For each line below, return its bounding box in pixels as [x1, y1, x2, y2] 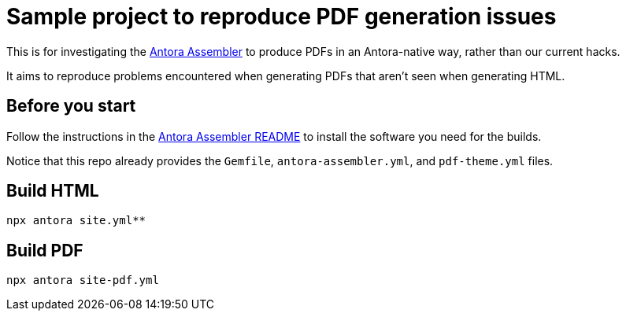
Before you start [6, 96, 136, 116]
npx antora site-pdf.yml [6, 274, 159, 287]
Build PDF [6, 240, 83, 260]
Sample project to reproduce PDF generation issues [6, 3, 557, 30]
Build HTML [6, 181, 99, 201]
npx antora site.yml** [6, 214, 146, 227]
